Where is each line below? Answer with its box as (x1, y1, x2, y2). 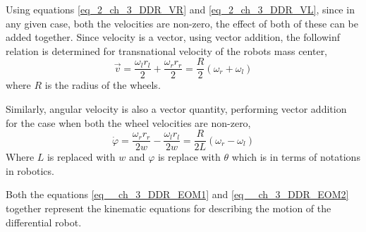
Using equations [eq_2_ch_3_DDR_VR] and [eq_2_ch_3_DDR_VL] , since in (6, 2, 355, 16)
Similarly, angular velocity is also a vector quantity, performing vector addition (6, 102, 347, 116)
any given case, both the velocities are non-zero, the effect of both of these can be (6, 16, 358, 30)
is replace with (157, 149, 221, 164)
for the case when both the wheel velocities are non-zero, (6, 115, 251, 130)
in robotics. (6, 163, 54, 178)
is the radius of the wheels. (44, 78, 161, 92)
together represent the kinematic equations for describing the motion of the (6, 201, 331, 216)
